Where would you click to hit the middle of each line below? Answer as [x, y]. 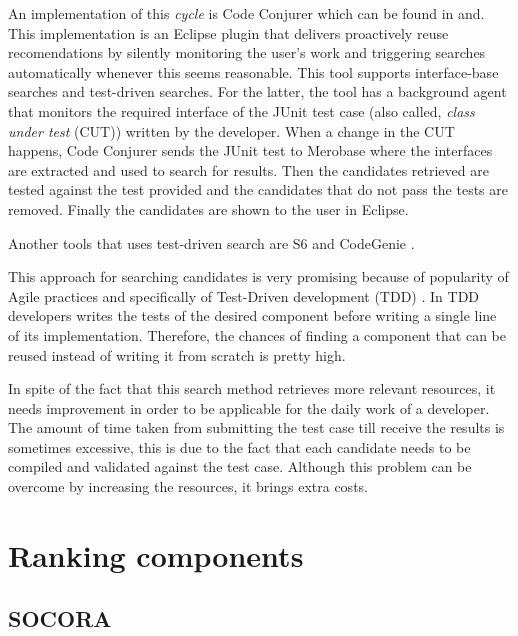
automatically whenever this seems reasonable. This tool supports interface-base [253, 71]
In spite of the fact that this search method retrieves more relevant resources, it [252, 388]
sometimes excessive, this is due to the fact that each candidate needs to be [239, 446]
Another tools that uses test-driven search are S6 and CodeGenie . [211, 242]
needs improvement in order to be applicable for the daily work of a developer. [249, 407]
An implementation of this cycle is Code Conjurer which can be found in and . [246, 13]
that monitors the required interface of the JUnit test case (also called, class [241, 110]
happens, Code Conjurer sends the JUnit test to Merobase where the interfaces [250, 150]
